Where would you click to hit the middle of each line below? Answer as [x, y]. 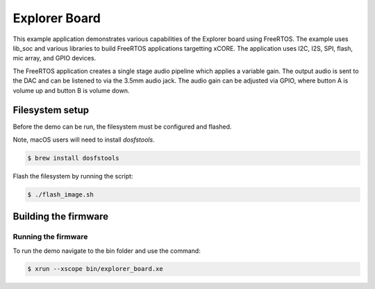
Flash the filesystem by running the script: [73, 176]
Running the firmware [50, 237]
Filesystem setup [51, 110]
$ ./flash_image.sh [60, 194]
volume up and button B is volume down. [71, 90]
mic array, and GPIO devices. [55, 58]
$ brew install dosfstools [73, 158]
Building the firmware [61, 216]
